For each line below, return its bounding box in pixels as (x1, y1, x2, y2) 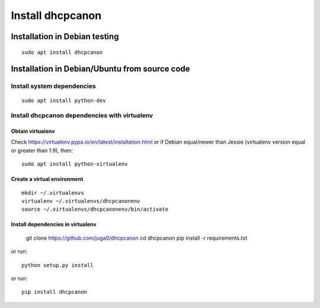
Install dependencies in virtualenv (11, 221, 97, 228)
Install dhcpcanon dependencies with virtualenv (11, 112, 153, 120)
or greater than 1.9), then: (11, 147, 73, 154)
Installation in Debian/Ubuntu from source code (11, 64, 190, 74)
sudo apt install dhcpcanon (21, 49, 103, 56)
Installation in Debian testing (11, 31, 119, 42)
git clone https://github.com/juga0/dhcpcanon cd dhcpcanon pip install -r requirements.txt (25, 234, 248, 242)
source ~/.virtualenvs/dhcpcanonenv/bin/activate (21, 206, 169, 213)
